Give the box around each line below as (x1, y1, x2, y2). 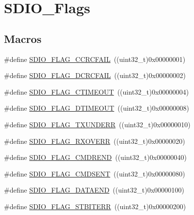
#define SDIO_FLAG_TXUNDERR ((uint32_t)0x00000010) (4, 119, 191, 129)
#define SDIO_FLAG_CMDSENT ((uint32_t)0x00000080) (4, 168, 185, 178)
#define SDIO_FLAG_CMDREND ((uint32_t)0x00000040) (4, 152, 187, 162)
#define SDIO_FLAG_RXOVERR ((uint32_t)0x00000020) (4, 136, 185, 146)
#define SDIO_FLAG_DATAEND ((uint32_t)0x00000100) (4, 185, 184, 195)
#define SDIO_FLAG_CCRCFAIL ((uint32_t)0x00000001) (4, 54, 186, 64)
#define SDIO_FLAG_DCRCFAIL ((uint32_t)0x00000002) (4, 70, 186, 80)
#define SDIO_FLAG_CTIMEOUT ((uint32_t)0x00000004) (4, 86, 189, 97)
